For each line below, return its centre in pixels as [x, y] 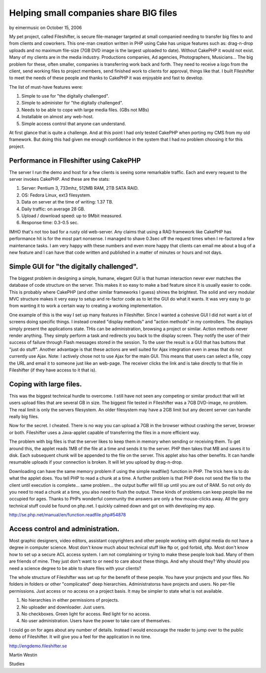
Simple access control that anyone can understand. [74, 124]
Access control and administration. [64, 529]
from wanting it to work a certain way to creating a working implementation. [86, 306]
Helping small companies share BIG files [93, 13]
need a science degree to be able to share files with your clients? [75, 568]
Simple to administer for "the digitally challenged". [72, 103]
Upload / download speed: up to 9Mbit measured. [72, 216]
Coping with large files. [46, 384]
